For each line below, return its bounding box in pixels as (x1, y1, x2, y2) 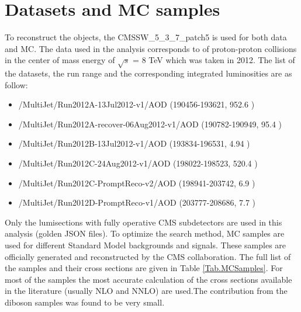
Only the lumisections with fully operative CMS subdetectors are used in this (5, 216, 282, 228)
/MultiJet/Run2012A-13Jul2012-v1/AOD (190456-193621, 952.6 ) (18, 98, 255, 110)
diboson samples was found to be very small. (5, 296, 165, 308)
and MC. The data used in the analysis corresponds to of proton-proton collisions (5, 42, 297, 54)
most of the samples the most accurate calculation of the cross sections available (5, 273, 292, 285)
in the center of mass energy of (5, 54, 115, 66)
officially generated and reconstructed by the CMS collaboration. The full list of (5, 250, 291, 262)
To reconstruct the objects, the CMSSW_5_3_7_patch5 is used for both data (5, 31, 287, 43)
